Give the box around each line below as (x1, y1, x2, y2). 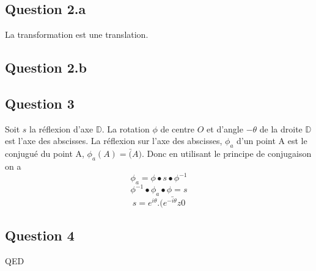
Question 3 (5, 93, 75, 112)
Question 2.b (5, 58, 87, 77)
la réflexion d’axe (29, 122, 94, 135)
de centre (160, 122, 195, 135)
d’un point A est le (237, 134, 307, 147)
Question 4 (5, 225, 75, 244)
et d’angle (207, 122, 243, 135)
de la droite (259, 122, 303, 135)
